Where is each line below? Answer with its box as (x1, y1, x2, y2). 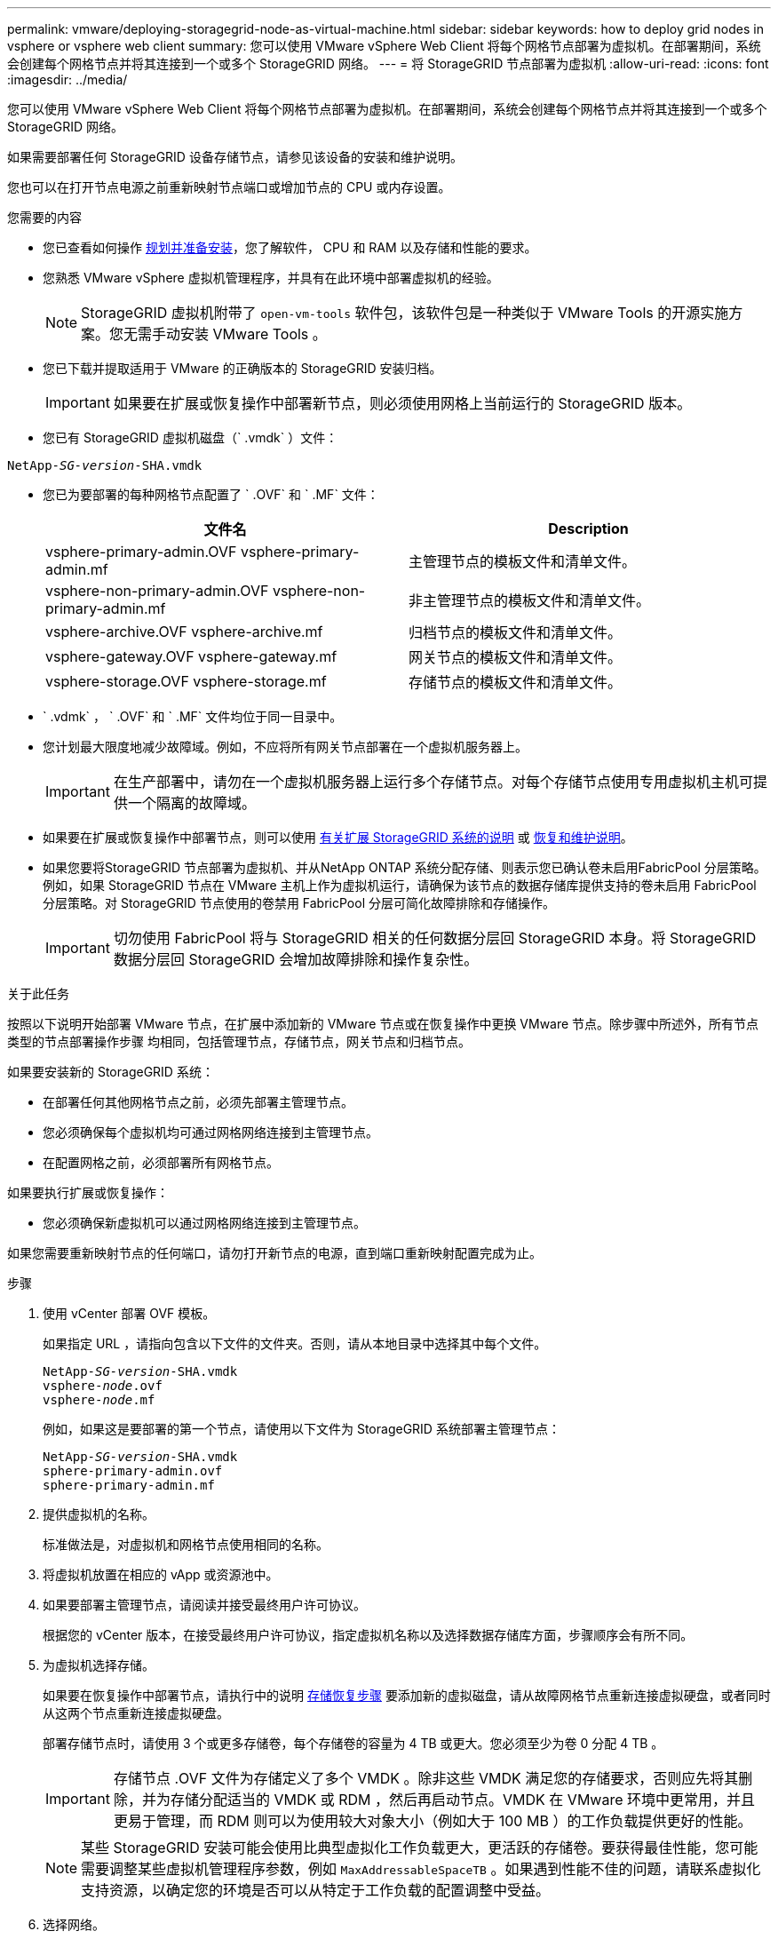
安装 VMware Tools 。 (180, 325, 327, 343)
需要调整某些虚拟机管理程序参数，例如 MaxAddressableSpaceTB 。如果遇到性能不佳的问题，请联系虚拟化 (81, 1860, 761, 1878)
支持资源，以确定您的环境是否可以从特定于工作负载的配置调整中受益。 (81, 1881, 551, 1899)
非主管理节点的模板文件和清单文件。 (409, 592, 651, 609)
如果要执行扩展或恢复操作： (7, 1185, 169, 1200)
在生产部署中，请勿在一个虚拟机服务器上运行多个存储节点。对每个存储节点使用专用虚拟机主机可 (113, 773, 753, 791)
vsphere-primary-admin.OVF (45, 543, 237, 560)
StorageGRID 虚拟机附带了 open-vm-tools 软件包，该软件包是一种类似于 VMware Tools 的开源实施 (81, 304, 729, 322)
